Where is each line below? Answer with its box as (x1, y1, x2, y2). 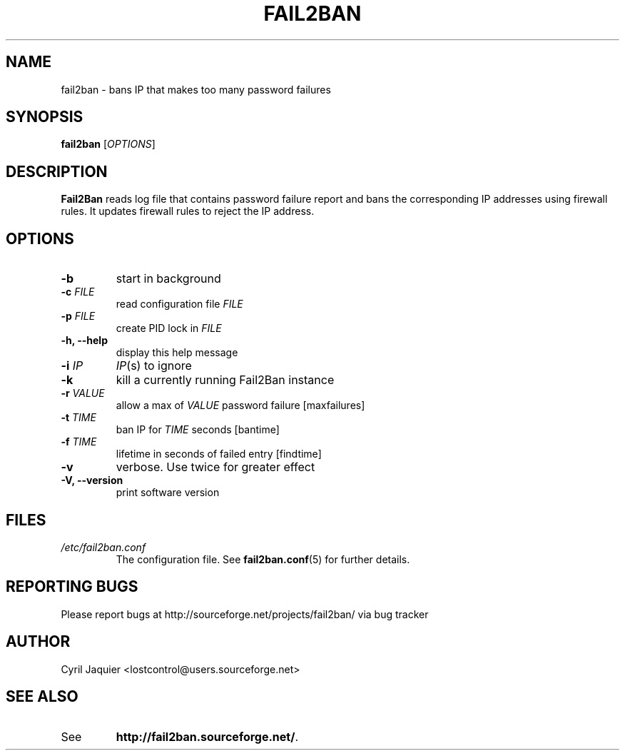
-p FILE (61, 310, 96, 323)
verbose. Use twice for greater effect (116, 460, 315, 475)
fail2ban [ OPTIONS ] (61, 138, 156, 151)
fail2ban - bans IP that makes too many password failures (61, 83, 331, 96)
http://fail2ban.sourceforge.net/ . (116, 729, 298, 744)
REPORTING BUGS (6, 578, 138, 596)
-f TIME (61, 435, 97, 448)
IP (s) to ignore (116, 358, 192, 373)
